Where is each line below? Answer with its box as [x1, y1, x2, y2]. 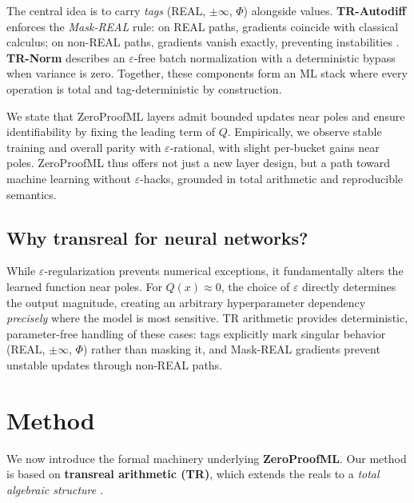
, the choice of [221, 277, 290, 294]
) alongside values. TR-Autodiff [243, 2, 406, 18]
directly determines [302, 277, 396, 294]
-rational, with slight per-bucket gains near [169, 138, 380, 155]
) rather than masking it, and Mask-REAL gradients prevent [82, 341, 380, 357]
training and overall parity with [6, 138, 161, 155]
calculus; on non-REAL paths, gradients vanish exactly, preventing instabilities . [6, 34, 400, 50]
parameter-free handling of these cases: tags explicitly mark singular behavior [6, 325, 386, 341]
